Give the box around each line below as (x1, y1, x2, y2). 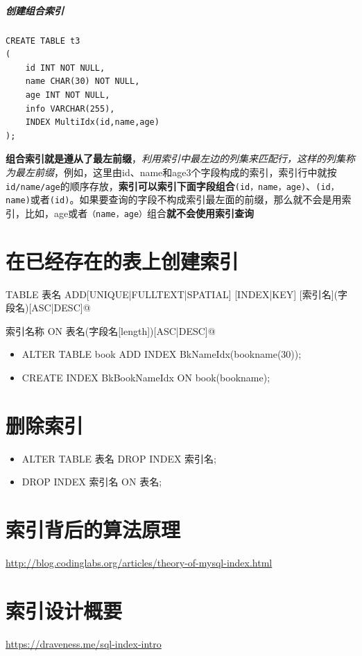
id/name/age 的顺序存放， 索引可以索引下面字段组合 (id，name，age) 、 (6, 178, 316, 193)
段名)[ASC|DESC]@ (6, 300, 91, 315)
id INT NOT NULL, (25, 62, 105, 73)
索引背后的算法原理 (6, 515, 181, 544)
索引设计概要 (6, 596, 123, 624)
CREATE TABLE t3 (6, 35, 80, 46)
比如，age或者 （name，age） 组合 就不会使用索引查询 (24, 205, 255, 220)
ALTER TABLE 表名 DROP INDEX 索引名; (21, 451, 216, 465)
